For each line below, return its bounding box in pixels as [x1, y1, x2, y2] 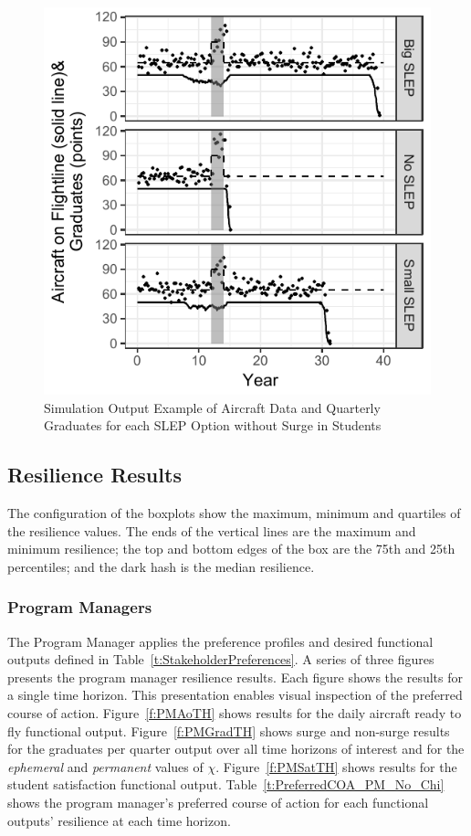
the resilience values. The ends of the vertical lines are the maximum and [7, 521, 416, 540]
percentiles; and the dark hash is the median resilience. [7, 556, 315, 576]
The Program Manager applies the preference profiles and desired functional [7, 631, 434, 651]
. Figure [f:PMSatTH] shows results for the [215, 757, 457, 776]
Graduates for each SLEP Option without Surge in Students [44, 416, 382, 435]
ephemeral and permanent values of [7, 757, 204, 776]
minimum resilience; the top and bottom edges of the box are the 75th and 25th [7, 539, 455, 558]
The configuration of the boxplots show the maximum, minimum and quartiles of [7, 503, 461, 522]
